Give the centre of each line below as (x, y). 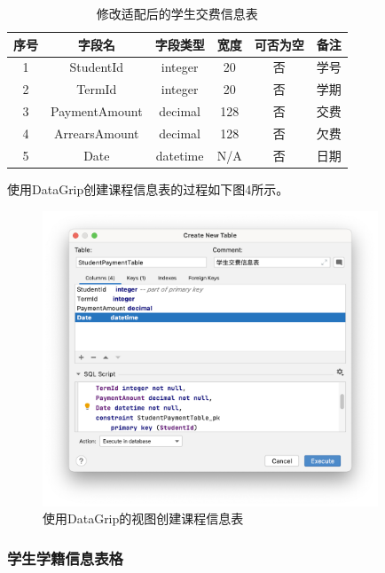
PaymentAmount (97, 111)
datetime (180, 155)
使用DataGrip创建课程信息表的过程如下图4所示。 (148, 188)
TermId (97, 89)
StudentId (97, 67)
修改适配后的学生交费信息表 (177, 13)
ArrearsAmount (97, 133)
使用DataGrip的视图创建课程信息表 (143, 518)
